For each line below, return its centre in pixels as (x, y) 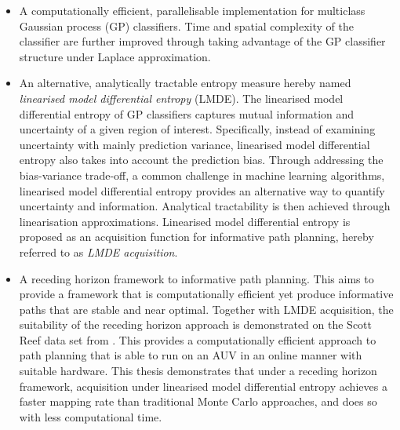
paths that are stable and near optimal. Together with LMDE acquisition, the (206, 309)
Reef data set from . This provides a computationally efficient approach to (198, 339)
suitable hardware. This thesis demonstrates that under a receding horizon (198, 371)
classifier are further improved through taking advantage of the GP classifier (202, 41)
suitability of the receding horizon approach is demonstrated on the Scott (195, 324)
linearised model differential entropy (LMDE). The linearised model (181, 98)
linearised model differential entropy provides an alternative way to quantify (202, 190)
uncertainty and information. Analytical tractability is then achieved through (205, 206)
